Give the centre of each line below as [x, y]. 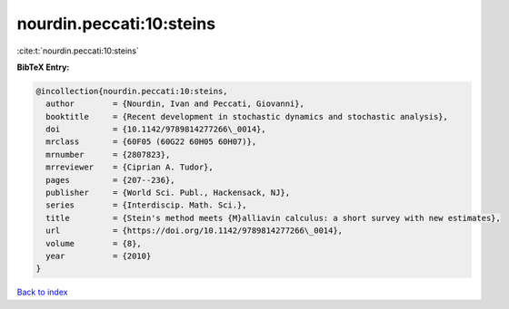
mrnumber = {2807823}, [108, 154]
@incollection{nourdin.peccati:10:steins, [132, 91]
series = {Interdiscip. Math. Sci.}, [146, 205]
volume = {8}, [94, 243]
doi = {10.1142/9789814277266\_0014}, [156, 130]
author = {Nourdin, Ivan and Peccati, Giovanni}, [175, 104]
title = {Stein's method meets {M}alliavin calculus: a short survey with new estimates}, [274, 218]
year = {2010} [99, 256]
